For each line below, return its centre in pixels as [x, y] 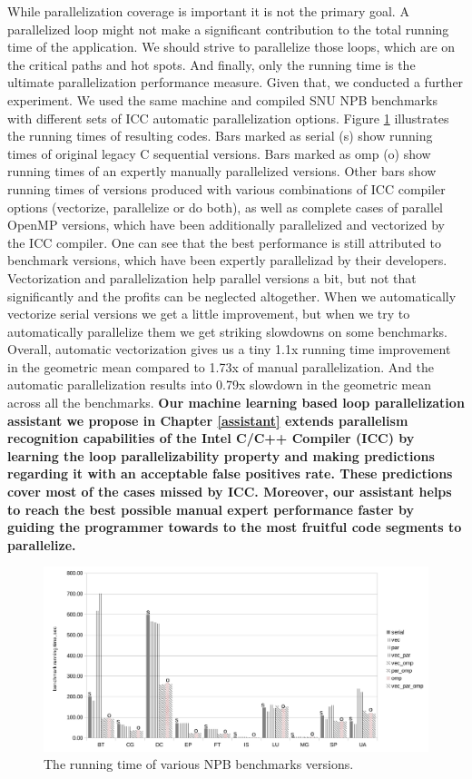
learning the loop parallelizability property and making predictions [221, 455]
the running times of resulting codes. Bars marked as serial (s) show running [220, 136]
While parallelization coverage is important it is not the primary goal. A [208, 11]
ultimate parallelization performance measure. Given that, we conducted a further [236, 82]
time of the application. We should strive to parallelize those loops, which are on [231, 47]
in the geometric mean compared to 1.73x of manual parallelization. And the [221, 366]
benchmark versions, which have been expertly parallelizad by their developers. [227, 260]
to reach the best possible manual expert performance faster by [211, 509]
